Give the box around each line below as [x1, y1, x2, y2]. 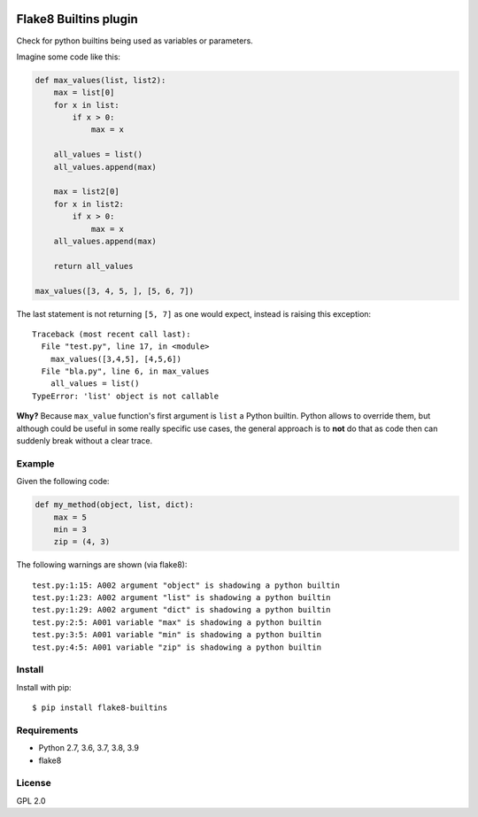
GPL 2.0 [16, 795, 46, 805]
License [16, 777, 52, 790]
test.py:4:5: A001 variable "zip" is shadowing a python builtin [32, 642, 322, 652]
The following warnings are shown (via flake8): [16, 559, 188, 570]
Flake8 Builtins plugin [16, 12, 138, 27]
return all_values [53, 261, 134, 271]
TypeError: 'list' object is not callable [32, 390, 220, 401]
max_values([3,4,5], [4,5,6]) [50, 354, 181, 364]
